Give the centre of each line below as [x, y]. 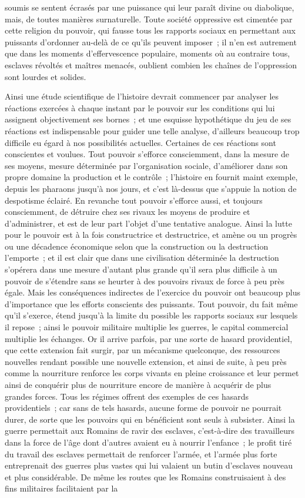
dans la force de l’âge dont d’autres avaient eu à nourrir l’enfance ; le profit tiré [148, 442]
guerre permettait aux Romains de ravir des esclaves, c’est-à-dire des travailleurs [150, 431]
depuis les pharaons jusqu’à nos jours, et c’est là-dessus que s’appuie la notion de [151, 188]
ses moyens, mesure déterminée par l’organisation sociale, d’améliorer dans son [146, 165]
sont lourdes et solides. [46, 76]
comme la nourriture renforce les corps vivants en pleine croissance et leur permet [152, 373]
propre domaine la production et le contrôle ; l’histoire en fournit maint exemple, [151, 177]
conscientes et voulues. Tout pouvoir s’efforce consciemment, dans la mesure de [147, 154]
